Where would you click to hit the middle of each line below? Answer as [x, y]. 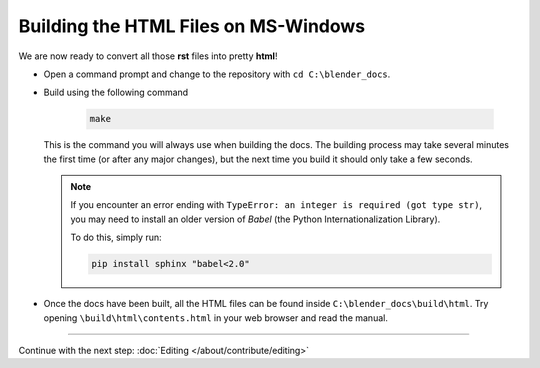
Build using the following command [116, 92]
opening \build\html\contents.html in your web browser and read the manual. [216, 317]
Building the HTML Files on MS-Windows [192, 26]
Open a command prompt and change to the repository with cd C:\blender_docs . [217, 74]
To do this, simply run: [116, 237]
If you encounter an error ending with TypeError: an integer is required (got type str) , [276, 205]
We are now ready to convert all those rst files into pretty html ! [148, 56]
